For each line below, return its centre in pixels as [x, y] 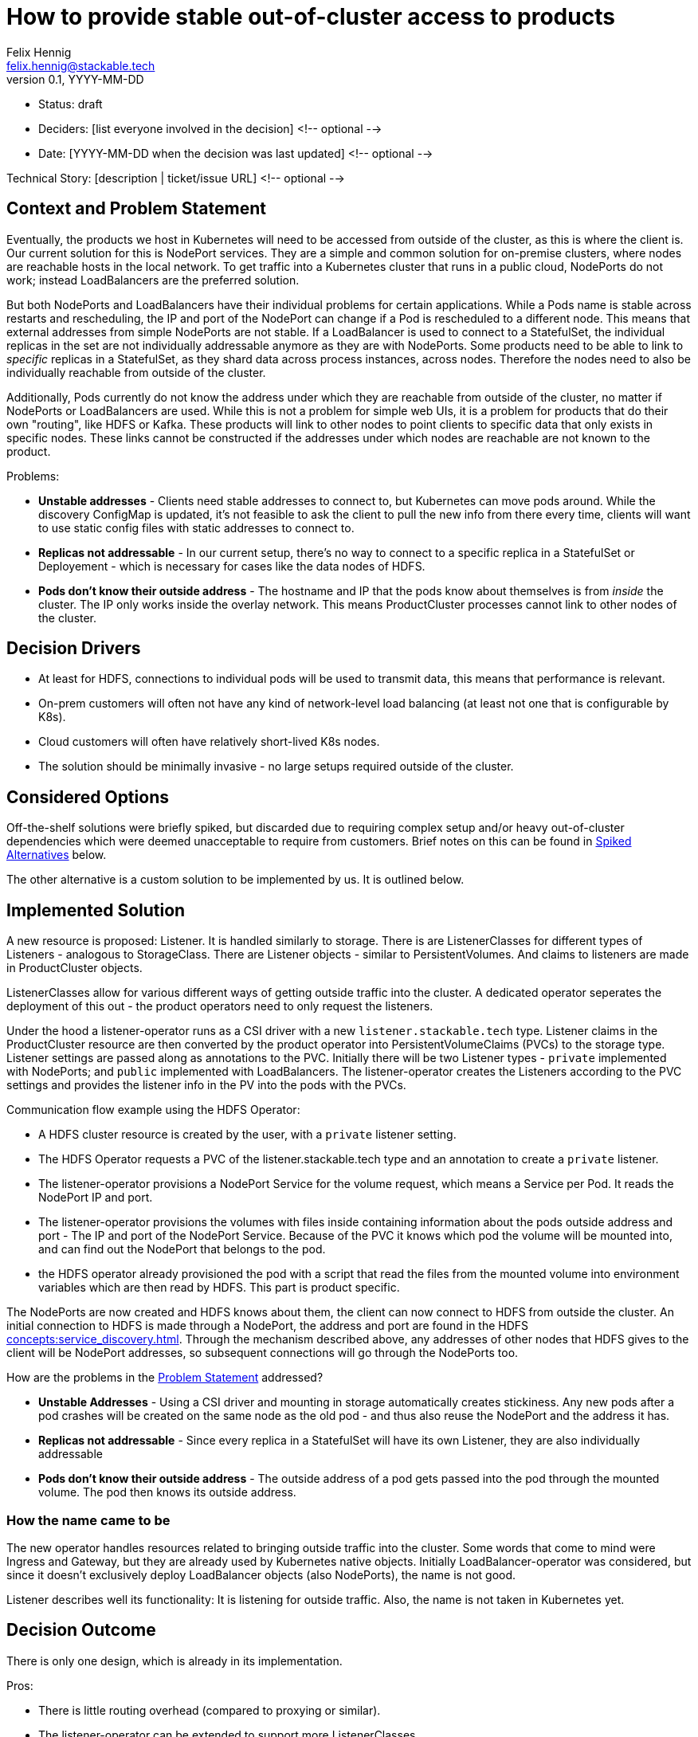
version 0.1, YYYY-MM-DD [75, 79]
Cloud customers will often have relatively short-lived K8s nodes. [209, 742]
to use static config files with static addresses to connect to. [196, 527]
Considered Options [88, 797]
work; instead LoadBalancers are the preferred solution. [153, 280]
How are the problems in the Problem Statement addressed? [165, 1378]
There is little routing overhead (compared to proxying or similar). [210, 1710]
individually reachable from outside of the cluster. [136, 372]
